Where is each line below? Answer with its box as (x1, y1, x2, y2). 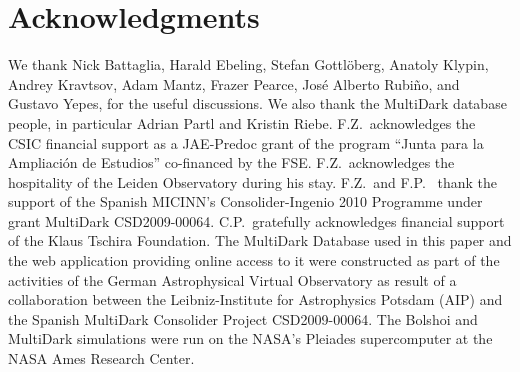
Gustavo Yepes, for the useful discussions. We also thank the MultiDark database (8, 93, 507, 114)
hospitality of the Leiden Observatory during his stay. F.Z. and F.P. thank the (8, 171, 497, 192)
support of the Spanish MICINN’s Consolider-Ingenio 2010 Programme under (8, 191, 483, 212)
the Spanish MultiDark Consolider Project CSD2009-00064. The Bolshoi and (8, 308, 478, 329)
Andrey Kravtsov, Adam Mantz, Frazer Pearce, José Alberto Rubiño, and (8, 73, 460, 94)
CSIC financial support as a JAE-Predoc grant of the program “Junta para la (8, 132, 484, 153)
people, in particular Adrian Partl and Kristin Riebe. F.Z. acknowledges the (8, 112, 476, 133)
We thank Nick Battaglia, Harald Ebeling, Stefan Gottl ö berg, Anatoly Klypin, (8, 54, 489, 75)
